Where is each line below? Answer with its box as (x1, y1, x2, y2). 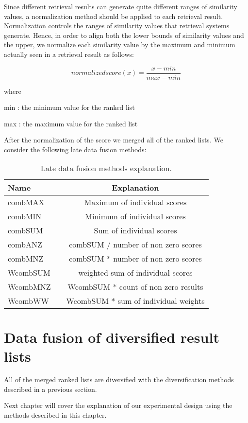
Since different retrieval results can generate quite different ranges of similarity (4, 1, 237, 11)
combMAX (8, 196, 45, 208)
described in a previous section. (4, 384, 97, 394)
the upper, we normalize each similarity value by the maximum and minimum (4, 39, 235, 50)
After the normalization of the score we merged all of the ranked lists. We (4, 135, 223, 145)
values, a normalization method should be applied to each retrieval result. (4, 11, 223, 21)
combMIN (8, 210, 42, 222)
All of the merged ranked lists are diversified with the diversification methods (4, 374, 234, 384)
